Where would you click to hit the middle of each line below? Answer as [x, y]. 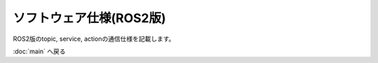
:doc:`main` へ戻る [39, 51]
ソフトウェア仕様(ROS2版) [90, 18]
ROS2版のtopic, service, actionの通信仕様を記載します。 [94, 39]
